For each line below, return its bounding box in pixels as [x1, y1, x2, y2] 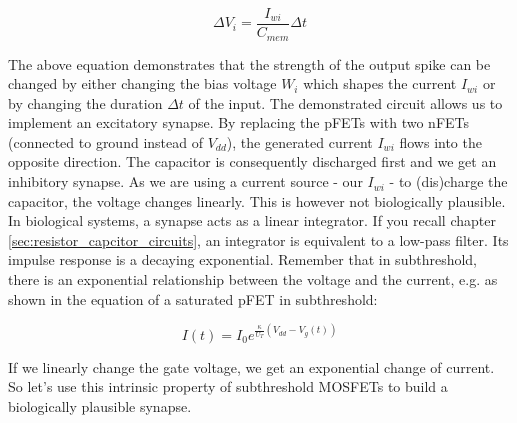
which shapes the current [303, 73, 457, 94]
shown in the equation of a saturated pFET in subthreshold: [8, 288, 378, 309]
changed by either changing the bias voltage [8, 73, 277, 94]
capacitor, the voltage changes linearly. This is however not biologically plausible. [8, 190, 506, 211]
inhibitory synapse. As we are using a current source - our [8, 171, 363, 192]
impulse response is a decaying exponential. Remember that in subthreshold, [8, 249, 477, 270]
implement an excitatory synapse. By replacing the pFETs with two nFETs [8, 112, 470, 133]
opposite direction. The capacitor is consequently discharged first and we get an [8, 151, 497, 172]
